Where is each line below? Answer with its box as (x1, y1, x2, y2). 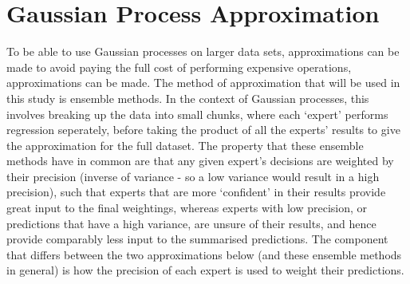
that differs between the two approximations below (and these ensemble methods (6, 246, 402, 262)
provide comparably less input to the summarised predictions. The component (6, 231, 388, 247)
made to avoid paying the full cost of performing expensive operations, (6, 58, 352, 75)
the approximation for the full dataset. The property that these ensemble (6, 136, 364, 153)
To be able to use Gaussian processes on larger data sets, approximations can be (6, 43, 400, 60)
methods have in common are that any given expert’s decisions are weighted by (6, 152, 394, 169)
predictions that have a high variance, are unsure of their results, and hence (6, 215, 376, 231)
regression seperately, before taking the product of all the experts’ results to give (6, 121, 400, 138)
